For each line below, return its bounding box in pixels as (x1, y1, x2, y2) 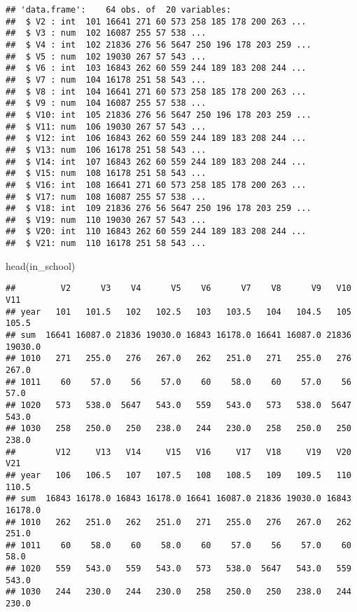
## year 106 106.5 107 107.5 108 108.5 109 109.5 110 (6, 470, 351, 480)
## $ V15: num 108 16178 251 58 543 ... (6, 168, 206, 179)
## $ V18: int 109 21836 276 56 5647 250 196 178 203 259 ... (6, 203, 311, 214)
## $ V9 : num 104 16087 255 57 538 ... (6, 98, 206, 109)
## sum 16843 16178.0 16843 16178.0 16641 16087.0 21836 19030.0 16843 (6, 494, 351, 504)
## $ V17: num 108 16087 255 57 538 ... (6, 191, 206, 202)
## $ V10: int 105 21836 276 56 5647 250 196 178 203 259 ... (6, 109, 311, 120)
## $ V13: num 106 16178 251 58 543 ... (6, 144, 206, 155)
